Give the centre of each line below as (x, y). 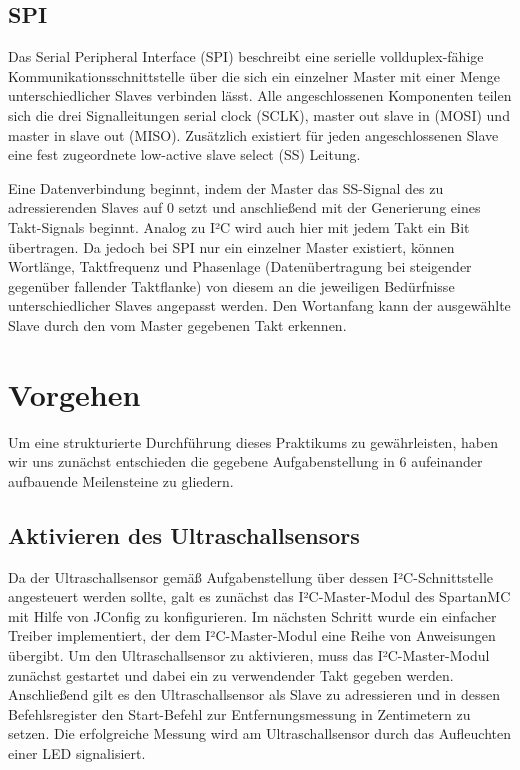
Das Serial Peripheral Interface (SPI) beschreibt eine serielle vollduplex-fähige (246, 56)
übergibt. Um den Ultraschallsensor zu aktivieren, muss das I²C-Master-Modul (249, 655)
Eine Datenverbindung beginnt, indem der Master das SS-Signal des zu (226, 187)
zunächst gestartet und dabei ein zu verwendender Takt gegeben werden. (231, 674)
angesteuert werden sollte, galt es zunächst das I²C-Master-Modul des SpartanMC (259, 596)
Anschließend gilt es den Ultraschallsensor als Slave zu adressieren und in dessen (254, 694)
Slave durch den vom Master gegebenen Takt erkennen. (177, 324)
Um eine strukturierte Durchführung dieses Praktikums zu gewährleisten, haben (253, 441)
